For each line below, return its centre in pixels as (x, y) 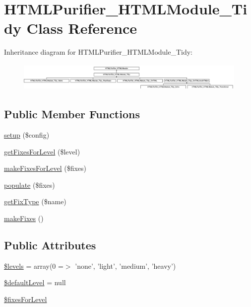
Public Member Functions (72, 114)
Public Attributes (50, 245)
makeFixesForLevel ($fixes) (45, 168)
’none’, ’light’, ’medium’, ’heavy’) (125, 266)
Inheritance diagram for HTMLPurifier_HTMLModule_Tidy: (98, 52)
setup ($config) (27, 134)
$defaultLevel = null (35, 282)
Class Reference (82, 28)
